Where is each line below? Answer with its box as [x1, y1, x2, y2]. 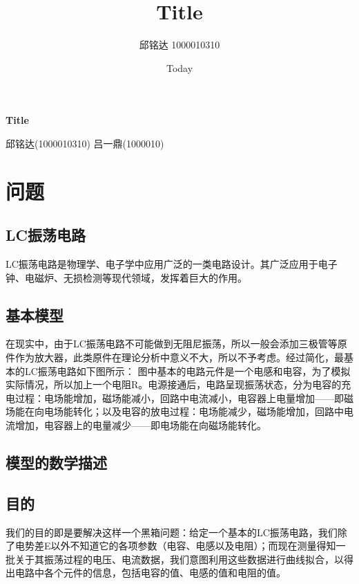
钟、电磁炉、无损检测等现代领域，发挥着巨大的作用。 [6, 270, 247, 284]
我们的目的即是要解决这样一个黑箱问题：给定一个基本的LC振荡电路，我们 [6, 524, 338, 539]
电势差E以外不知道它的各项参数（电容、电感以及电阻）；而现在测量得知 [14, 538, 336, 553]
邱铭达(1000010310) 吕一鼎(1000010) [6, 136, 164, 150]
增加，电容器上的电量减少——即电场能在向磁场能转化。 [14, 418, 266, 432]
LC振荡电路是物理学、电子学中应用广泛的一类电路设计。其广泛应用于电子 [6, 257, 338, 271]
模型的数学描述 [6, 452, 107, 473]
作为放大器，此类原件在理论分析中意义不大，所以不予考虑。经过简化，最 [14, 350, 344, 365]
